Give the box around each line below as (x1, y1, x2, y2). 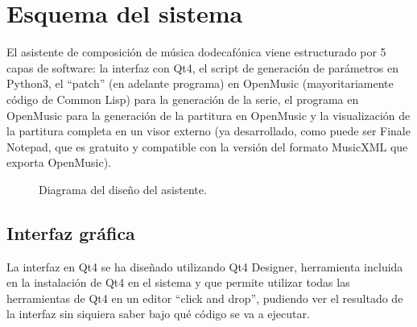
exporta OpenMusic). (6, 154, 112, 171)
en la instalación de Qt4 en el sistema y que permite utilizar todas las (6, 274, 350, 291)
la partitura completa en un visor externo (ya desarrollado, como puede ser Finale (6, 122, 411, 139)
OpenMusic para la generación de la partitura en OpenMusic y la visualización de (6, 106, 411, 123)
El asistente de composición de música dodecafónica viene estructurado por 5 (6, 43, 386, 60)
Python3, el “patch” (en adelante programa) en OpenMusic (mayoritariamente (6, 75, 394, 92)
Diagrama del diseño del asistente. (39, 180, 207, 197)
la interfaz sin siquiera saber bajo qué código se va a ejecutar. (6, 305, 310, 322)
